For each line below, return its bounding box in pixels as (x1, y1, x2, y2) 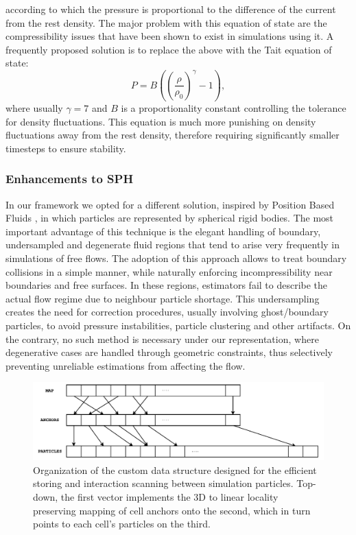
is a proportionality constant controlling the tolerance (121, 101, 346, 115)
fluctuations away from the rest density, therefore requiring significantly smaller (5, 128, 340, 142)
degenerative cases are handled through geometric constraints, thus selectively (5, 345, 333, 359)
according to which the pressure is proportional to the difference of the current (5, 2, 336, 16)
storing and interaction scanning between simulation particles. (33, 476, 294, 490)
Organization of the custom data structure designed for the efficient (33, 462, 317, 477)
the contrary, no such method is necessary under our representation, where (5, 331, 319, 346)
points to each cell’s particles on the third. (33, 516, 211, 531)
